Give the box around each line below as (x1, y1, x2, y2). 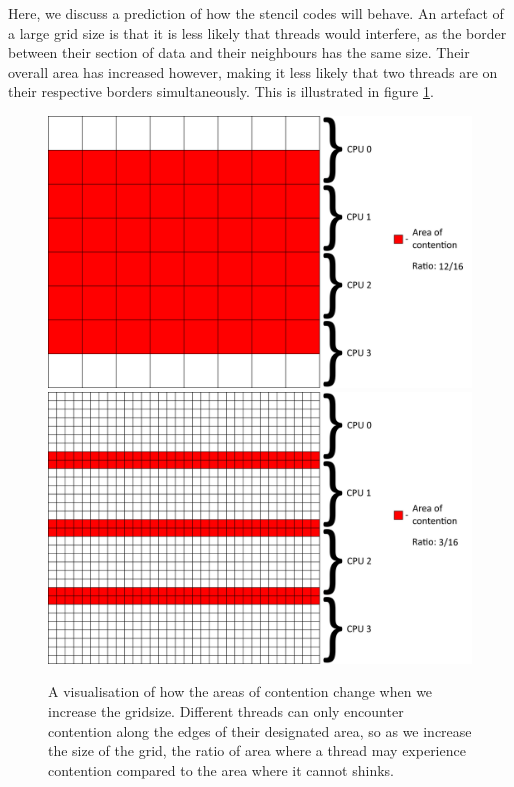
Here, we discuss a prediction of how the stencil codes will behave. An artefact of (8, 3, 504, 23)
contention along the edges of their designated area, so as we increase (48, 720, 472, 741)
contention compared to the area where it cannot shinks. (48, 759, 394, 780)
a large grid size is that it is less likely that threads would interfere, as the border (8, 22, 507, 43)
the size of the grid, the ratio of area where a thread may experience (48, 740, 466, 761)
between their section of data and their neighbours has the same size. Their (8, 42, 470, 63)
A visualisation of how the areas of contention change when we (48, 681, 433, 702)
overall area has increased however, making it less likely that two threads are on (8, 61, 498, 82)
